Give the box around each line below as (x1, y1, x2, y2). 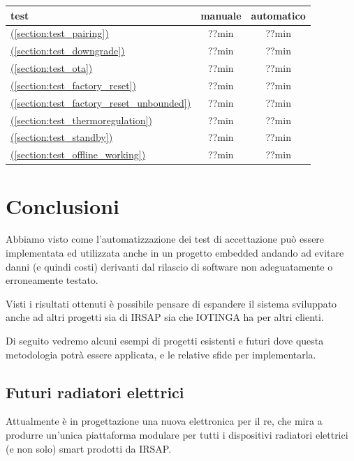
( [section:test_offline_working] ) (10, 147, 146, 162)
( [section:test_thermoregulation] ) (10, 112, 152, 127)
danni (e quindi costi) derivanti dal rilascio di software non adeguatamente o (6, 259, 333, 273)
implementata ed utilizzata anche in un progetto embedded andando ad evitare (6, 245, 344, 260)
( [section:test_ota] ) (10, 61, 93, 75)
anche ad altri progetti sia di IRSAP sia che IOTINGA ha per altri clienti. (6, 310, 324, 324)
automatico (251, 8, 306, 22)
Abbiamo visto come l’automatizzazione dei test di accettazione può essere (6, 232, 325, 246)
